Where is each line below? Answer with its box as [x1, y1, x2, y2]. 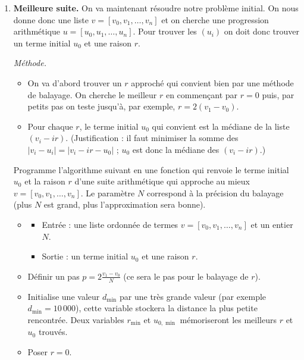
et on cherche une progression [161, 13, 269, 26]
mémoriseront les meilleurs [180, 313, 277, 325]
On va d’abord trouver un [27, 76, 122, 89]
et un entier [250, 218, 293, 230]
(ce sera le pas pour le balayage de [123, 270, 249, 282]
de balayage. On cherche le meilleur [27, 88, 157, 101]
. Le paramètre [80, 186, 135, 199]
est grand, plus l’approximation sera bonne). [43, 198, 206, 211]
